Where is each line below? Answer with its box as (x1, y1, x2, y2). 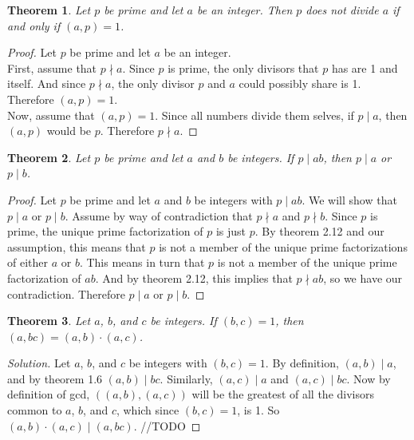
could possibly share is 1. (239, 75, 361, 92)
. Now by (346, 370, 391, 386)
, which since (116, 402, 179, 418)
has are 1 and (331, 59, 398, 76)
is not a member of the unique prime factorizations (159, 238, 408, 255)
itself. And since (7, 75, 86, 92)
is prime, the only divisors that (168, 59, 319, 76)
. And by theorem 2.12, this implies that (95, 269, 293, 286)
